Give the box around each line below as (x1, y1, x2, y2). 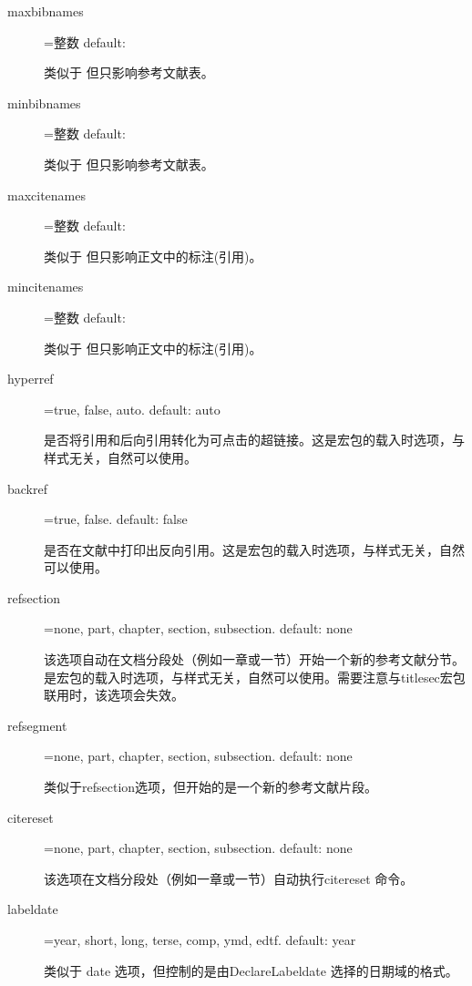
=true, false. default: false (44, 509, 188, 529)
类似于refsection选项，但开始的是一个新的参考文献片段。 (44, 777, 378, 796)
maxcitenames (7, 185, 87, 204)
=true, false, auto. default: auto (44, 399, 221, 418)
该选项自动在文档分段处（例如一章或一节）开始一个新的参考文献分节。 (44, 650, 465, 669)
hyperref (7, 369, 54, 388)
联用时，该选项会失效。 (44, 685, 184, 704)
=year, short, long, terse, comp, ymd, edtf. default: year (44, 930, 356, 949)
